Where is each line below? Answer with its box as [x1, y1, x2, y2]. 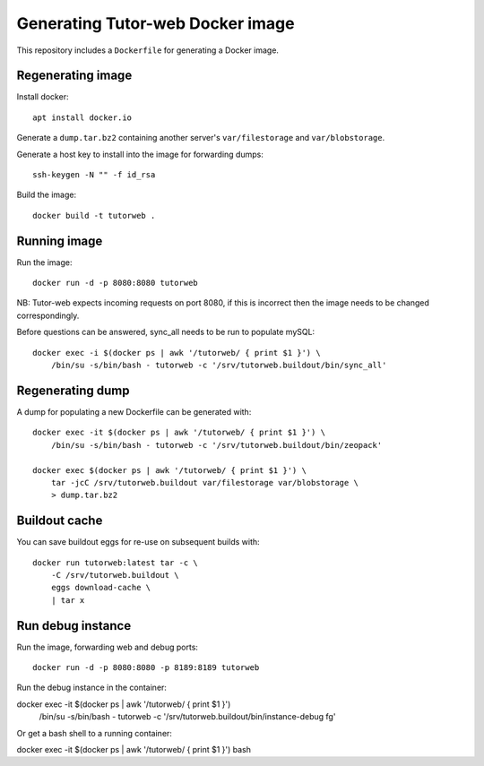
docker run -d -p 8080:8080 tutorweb [32, 278, 199, 288]
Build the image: [16, 189, 76, 201]
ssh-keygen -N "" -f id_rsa [32, 170, 156, 180]
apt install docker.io [32, 112, 133, 123]
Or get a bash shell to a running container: [16, 727, 172, 738]
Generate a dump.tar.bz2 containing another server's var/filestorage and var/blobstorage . [16, 133, 385, 143]
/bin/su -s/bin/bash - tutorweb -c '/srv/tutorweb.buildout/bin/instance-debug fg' [39, 711, 336, 722]
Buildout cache [16, 513, 103, 529]
